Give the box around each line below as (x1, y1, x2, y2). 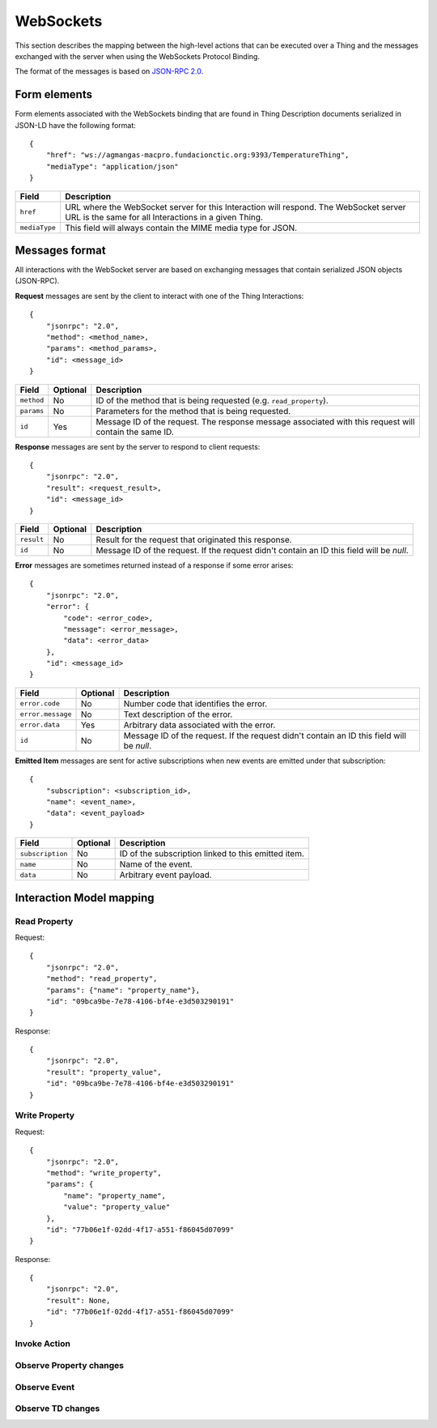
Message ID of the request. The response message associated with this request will (95, 416, 415, 427)
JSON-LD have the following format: (15, 120, 137, 130)
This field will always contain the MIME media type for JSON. (65, 222, 298, 233)
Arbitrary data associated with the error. (123, 719, 276, 731)
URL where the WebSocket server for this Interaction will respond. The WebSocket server (65, 201, 406, 212)
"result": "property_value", (45, 1068, 162, 1076)
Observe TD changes (15, 1403, 100, 1414)
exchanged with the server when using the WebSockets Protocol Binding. (15, 51, 261, 61)
